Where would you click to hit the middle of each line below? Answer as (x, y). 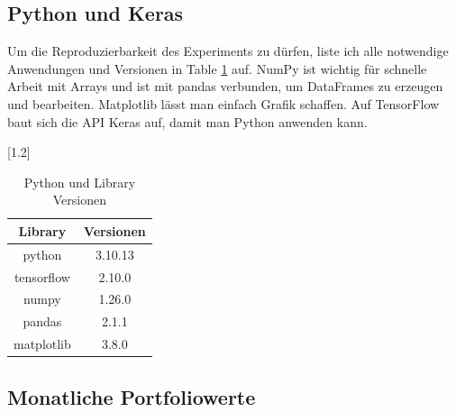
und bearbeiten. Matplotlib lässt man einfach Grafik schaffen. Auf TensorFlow (223, 103)
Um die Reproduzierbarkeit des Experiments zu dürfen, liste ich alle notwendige (228, 51)
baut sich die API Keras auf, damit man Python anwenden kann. (187, 121)
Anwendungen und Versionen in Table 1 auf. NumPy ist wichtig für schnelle (217, 68)
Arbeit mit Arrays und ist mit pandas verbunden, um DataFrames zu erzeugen (225, 86)
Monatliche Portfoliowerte (132, 396)
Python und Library (80, 182)
